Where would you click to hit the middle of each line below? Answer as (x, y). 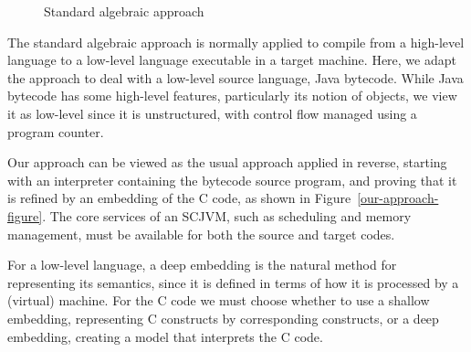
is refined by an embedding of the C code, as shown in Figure (179, 198)
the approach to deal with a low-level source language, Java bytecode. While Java (235, 77)
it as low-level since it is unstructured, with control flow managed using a (212, 113)
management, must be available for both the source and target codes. (201, 234)
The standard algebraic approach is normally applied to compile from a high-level (236, 42)
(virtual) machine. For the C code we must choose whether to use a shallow (219, 300)
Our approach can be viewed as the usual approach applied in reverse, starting (227, 162)
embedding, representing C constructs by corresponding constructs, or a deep (223, 318)
